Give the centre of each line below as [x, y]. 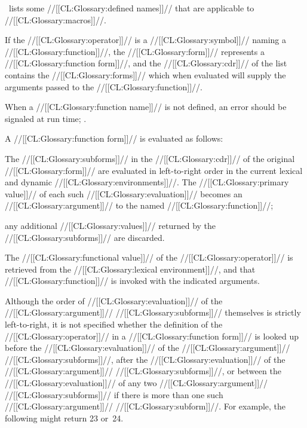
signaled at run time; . [46, 118]
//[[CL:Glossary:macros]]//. [56, 19]
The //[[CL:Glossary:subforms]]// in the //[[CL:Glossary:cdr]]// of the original [150, 158]
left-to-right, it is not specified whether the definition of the [114, 324]
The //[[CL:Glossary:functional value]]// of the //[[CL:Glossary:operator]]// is [149, 257]
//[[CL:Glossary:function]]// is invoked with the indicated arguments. [132, 281]
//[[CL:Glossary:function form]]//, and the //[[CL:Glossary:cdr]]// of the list [146, 63]
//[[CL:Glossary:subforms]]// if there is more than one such [114, 394]
